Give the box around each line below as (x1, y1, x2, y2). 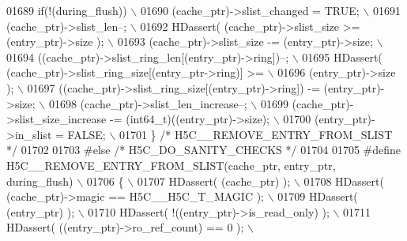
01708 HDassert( (303, 172, 384, 189)
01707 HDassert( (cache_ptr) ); (137, 172, 291, 189)
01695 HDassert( (302, 48, 383, 65)
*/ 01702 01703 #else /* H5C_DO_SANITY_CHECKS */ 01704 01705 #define (6, 141, 401, 158)
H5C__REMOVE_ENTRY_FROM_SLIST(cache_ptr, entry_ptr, (6, 156, 336, 173)
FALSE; (67, 126, 106, 142)
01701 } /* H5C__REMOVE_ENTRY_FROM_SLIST (119, 126, 393, 142)
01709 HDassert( (277, 188, 358, 205)
